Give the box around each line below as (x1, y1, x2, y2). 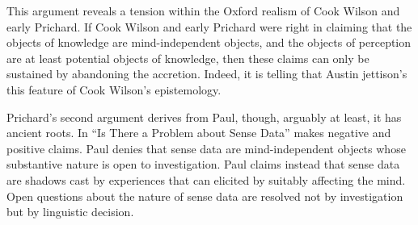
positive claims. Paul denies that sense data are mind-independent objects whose (6, 140, 406, 156)
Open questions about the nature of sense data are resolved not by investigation (6, 187, 403, 204)
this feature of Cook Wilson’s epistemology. (6, 81, 222, 98)
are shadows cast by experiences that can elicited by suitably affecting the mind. (6, 171, 406, 188)
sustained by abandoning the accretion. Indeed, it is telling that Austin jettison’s (6, 65, 407, 82)
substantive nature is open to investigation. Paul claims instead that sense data (6, 156, 400, 173)
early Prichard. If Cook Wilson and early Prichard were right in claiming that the (6, 18, 412, 35)
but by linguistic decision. (6, 203, 134, 220)
